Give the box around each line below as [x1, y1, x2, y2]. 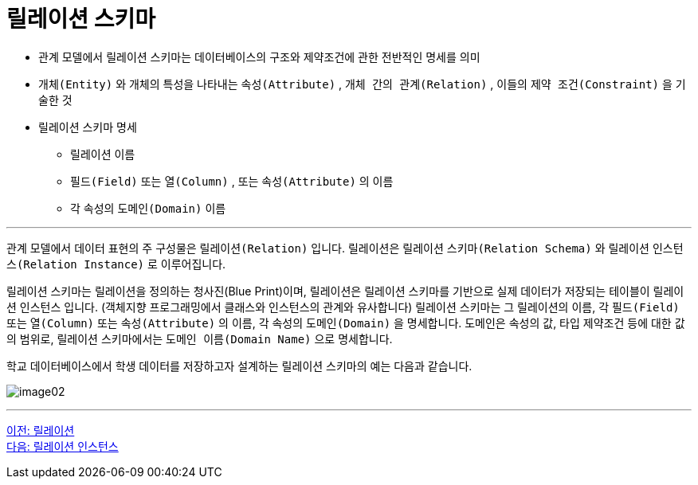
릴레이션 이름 [70, 147, 135, 161]
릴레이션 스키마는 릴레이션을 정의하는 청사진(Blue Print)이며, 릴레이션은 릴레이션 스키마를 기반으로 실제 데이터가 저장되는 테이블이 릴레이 [6, 284, 684, 298]
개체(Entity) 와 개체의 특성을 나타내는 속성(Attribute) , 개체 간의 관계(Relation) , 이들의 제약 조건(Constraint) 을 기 [38, 76, 686, 91]
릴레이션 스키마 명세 [38, 119, 137, 134]
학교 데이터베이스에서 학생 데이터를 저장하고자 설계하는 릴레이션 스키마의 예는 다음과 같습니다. [6, 358, 473, 373]
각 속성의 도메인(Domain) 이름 [70, 201, 226, 215]
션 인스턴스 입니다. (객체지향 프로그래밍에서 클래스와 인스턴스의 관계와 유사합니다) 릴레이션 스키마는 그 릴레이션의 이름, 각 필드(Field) [6, 299, 680, 314]
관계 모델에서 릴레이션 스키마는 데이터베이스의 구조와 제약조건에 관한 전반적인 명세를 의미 [38, 49, 480, 64]
